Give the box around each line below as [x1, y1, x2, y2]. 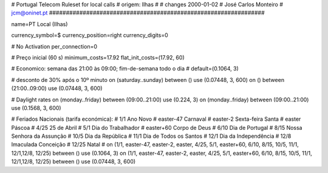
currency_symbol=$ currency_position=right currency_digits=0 [11, 32, 168, 39]
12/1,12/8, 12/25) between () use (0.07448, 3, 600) [11, 158, 136, 165]
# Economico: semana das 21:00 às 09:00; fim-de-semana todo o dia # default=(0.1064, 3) [11, 65, 239, 72]
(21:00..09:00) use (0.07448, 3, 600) [11, 85, 103, 92]
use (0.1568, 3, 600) [11, 104, 61, 112]
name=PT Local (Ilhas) [11, 20, 68, 27]
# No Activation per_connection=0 [11, 42, 97, 50]
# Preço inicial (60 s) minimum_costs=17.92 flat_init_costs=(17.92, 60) [11, 53, 185, 61]
